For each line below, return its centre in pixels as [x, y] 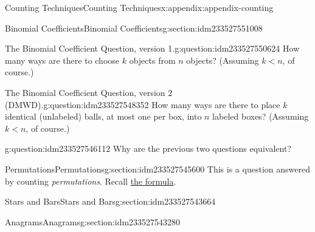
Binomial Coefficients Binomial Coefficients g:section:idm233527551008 [134, 28]
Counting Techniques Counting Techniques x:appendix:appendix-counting [139, 7]
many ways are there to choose [62, 60]
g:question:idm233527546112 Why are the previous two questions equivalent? [148, 148]
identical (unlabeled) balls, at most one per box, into [103, 116]
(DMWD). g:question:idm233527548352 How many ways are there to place [143, 104]
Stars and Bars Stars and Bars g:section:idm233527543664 [110, 201]
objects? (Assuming [223, 60]
